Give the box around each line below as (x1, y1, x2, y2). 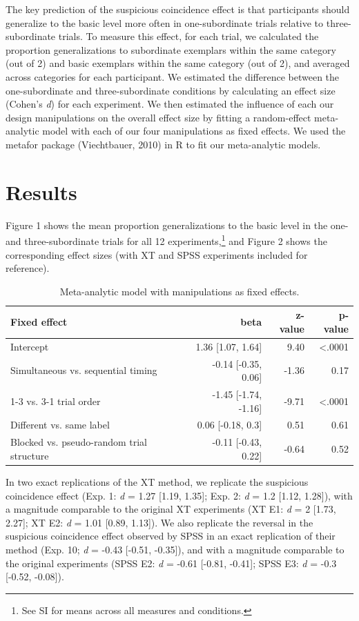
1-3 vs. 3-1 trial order (10, 393, 101, 408)
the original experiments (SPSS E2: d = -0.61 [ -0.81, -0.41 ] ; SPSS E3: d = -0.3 (6, 555, 337, 570)
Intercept (10, 339, 49, 353)
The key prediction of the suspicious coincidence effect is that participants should (6, 2, 350, 16)
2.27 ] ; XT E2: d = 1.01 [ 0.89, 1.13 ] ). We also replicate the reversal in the (6, 515, 313, 529)
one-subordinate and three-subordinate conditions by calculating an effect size (6, 83, 336, 97)
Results (6, 177, 77, 206)
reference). (6, 261, 50, 275)
